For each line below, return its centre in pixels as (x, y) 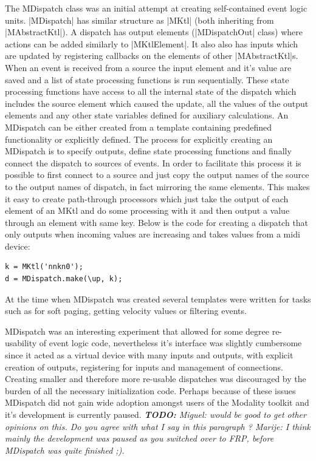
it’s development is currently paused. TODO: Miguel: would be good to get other (156, 414)
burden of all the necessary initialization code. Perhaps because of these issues (150, 390)
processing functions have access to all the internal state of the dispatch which (151, 91)
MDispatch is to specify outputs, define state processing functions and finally (148, 151)
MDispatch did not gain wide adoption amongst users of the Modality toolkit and (157, 402)
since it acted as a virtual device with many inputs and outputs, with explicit (149, 355)
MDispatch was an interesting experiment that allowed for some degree (137, 331)
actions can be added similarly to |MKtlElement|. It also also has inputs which (152, 43)
